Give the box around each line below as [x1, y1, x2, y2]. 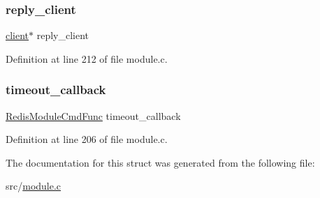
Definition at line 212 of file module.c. [6, 51, 168, 66]
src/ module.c [6, 178, 61, 193]
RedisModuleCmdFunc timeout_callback [6, 108, 181, 123]
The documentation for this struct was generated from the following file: [6, 155, 315, 169]
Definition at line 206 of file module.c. [6, 132, 168, 146]
